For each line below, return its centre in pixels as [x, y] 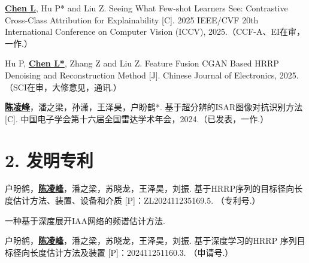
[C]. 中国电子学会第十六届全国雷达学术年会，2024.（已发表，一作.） [137, 118]
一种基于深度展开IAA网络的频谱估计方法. [85, 220]
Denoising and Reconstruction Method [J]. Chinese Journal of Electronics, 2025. [152, 75]
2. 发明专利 [49, 160]
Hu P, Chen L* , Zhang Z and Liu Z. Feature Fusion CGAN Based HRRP [142, 63]
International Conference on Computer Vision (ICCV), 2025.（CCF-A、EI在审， [155, 31]
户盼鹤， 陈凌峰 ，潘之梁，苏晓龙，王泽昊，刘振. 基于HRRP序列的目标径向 [150, 188]
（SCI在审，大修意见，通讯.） [63, 87]
